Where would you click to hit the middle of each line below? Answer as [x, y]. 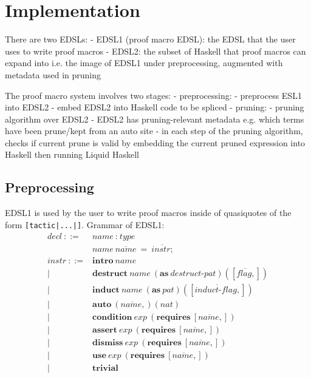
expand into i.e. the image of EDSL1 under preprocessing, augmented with [144, 63]
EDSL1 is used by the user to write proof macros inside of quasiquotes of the [148, 213]
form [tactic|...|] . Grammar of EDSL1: [85, 224]
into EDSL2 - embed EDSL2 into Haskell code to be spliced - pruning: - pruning [155, 107]
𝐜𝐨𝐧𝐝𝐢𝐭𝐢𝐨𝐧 [112, 317]
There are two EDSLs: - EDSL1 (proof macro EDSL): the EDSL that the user [150, 39]
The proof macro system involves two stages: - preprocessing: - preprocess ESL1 [153, 95]
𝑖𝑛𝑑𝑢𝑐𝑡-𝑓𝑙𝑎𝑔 [216, 290]
